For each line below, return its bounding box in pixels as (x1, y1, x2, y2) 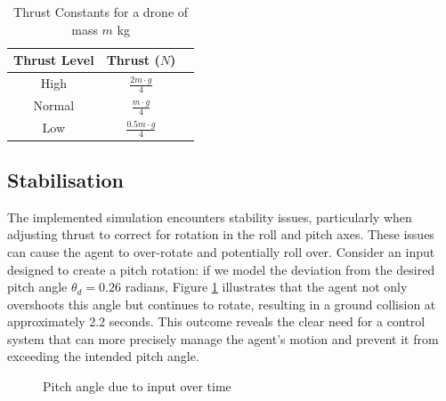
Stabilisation (7, 165, 124, 193)
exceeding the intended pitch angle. (7, 347, 199, 365)
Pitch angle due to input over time (43, 377, 231, 396)
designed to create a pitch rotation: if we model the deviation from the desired (7, 260, 435, 278)
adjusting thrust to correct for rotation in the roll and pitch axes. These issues (7, 225, 434, 244)
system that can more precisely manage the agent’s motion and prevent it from (7, 329, 439, 348)
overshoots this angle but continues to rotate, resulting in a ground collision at (7, 294, 436, 313)
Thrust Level (13, 51, 94, 69)
